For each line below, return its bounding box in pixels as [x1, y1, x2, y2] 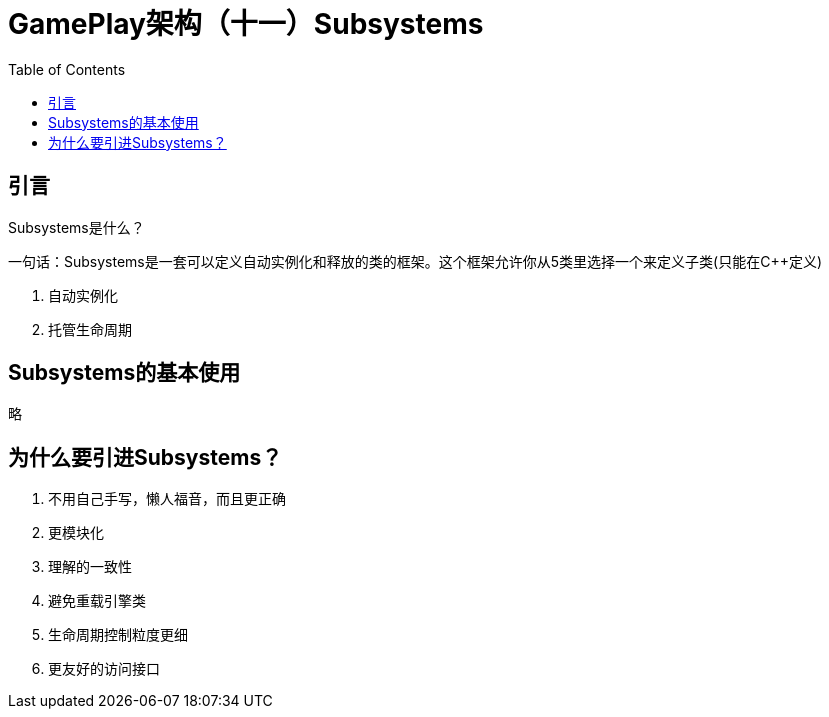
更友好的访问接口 [48, 660, 160, 678]
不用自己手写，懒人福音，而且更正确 [48, 490, 286, 508]
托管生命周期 [48, 320, 132, 338]
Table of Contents [8, 60, 126, 78]
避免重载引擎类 [48, 592, 146, 610]
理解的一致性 [48, 558, 132, 576]
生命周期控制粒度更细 [48, 626, 188, 644]
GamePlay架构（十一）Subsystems [8, 7, 484, 41]
